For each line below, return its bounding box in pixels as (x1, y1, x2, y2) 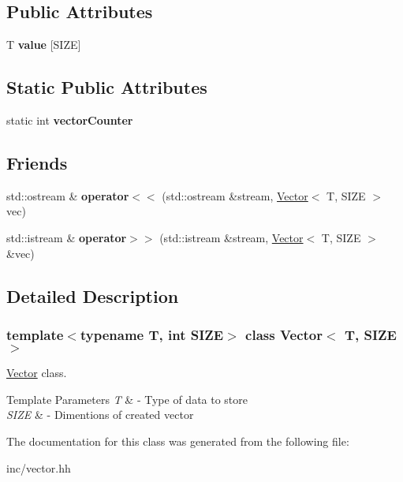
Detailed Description (6, 283, 179, 308)
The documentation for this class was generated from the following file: (6, 432, 349, 449)
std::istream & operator (6, 229, 127, 245)
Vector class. (6, 364, 67, 381)
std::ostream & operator (6, 187, 129, 204)
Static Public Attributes (6, 75, 207, 99)
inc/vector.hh (6, 459, 71, 476)
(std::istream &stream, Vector (159, 229, 304, 245)
